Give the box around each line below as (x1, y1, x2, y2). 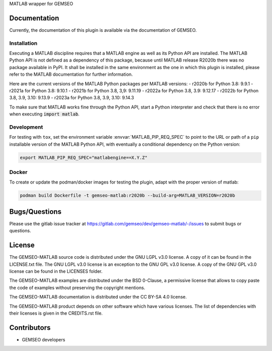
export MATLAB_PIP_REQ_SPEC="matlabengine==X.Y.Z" (20, 154, 148, 160)
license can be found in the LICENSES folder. (9, 268, 103, 274)
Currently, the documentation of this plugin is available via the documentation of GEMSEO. (9, 27, 197, 33)
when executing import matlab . (9, 111, 80, 117)
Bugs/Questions (9, 207, 61, 216)
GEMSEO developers (22, 336, 65, 342)
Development (9, 124, 43, 131)
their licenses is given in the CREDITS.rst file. (9, 310, 103, 316)
